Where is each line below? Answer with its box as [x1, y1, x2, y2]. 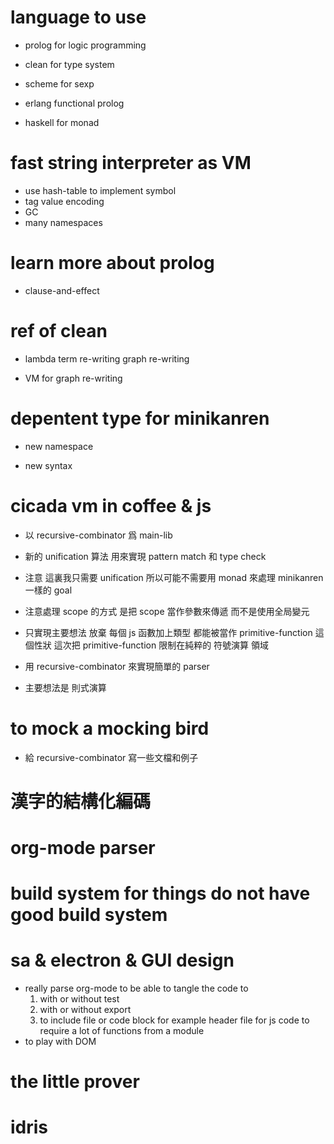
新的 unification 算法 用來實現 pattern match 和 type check [24, 550, 267, 562]
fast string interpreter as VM [10, 152, 252, 175]
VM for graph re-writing [24, 372, 123, 384]
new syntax [24, 459, 73, 471]
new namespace [24, 440, 94, 452]
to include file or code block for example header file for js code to [39, 1014, 310, 1026]
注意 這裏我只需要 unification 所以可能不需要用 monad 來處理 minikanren [24, 571, 324, 583]
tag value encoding [24, 195, 105, 207]
